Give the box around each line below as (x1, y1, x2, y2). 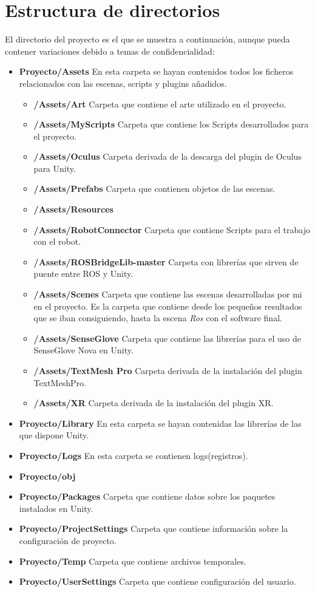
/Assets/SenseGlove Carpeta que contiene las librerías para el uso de (33, 332, 301, 344)
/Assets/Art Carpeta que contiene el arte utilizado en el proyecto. (33, 97, 286, 110)
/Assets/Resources (33, 203, 113, 216)
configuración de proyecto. (19, 534, 117, 546)
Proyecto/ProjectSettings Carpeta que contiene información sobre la (19, 522, 288, 535)
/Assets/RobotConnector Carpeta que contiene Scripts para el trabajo (33, 223, 310, 236)
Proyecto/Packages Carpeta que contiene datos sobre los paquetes (19, 490, 276, 503)
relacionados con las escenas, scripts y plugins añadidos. (19, 77, 227, 89)
